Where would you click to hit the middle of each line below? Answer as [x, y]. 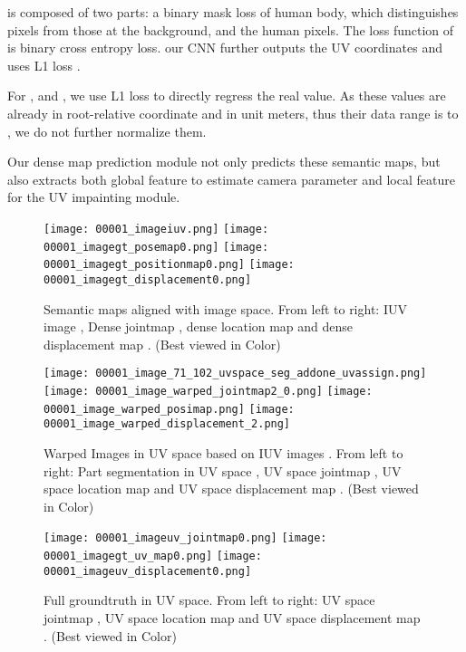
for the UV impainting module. [94, 197]
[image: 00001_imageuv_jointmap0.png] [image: [185, 538]
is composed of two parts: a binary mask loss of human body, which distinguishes [233, 12]
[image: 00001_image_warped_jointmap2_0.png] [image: [208, 391]
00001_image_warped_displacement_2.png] [167, 424]
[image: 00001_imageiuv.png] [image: [156, 229]
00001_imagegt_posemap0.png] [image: [156, 247]
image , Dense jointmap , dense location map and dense [199, 326]
